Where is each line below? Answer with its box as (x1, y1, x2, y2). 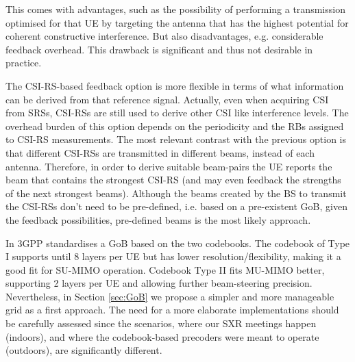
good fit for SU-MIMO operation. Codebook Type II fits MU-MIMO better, (5, 262, 325, 276)
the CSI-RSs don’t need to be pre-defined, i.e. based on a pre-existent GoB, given (5, 199, 347, 214)
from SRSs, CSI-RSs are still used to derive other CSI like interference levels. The (5, 105, 349, 120)
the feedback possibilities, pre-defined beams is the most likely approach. (5, 212, 311, 227)
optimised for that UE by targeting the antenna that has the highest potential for (5, 15, 349, 29)
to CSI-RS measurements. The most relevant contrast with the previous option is (5, 132, 346, 146)
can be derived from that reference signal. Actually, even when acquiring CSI (5, 92, 329, 106)
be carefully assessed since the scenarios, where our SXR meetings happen (5, 316, 317, 331)
